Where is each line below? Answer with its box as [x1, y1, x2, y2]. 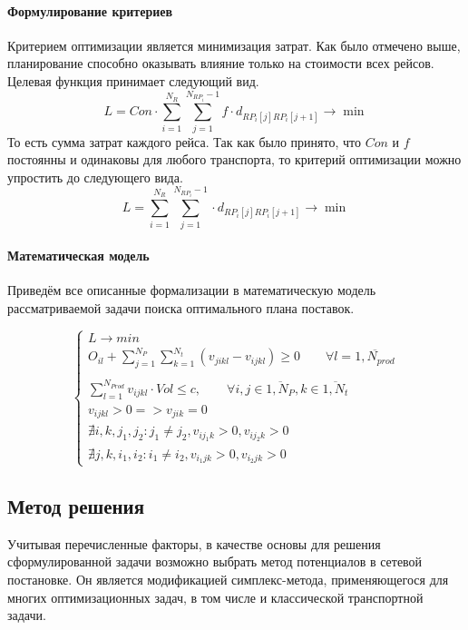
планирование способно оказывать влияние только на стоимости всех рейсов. [7, 54, 434, 73]
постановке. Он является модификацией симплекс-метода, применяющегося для [7, 570, 449, 589]
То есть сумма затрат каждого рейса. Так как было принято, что [7, 132, 361, 151]
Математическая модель [7, 246, 150, 265]
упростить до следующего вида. [7, 167, 183, 186]
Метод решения [7, 492, 145, 520]
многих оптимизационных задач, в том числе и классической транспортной [7, 587, 424, 606]
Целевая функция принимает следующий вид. [7, 71, 259, 90]
